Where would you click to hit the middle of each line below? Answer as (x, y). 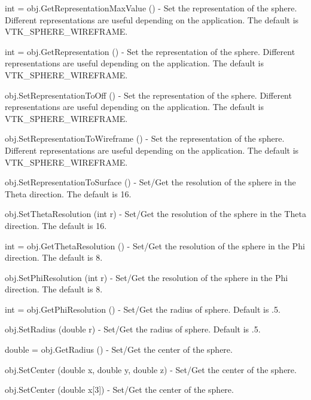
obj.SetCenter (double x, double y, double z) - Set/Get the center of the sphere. (151, 369)
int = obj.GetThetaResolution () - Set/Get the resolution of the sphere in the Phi (155, 245)
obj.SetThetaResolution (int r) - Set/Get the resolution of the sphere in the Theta (155, 214)
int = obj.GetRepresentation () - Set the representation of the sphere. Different (150, 51)
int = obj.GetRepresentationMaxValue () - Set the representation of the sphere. (151, 8)
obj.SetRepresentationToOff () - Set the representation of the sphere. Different (148, 95)
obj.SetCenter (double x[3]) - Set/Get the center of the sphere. (119, 390)
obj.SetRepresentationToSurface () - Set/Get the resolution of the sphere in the (150, 182)
